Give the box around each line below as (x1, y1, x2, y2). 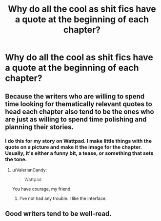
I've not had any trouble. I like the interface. (19, 195, 107, 201)
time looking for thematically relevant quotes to (5, 99, 152, 108)
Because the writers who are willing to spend (5, 92, 145, 100)
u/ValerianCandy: (12, 167, 47, 172)
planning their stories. (5, 123, 74, 131)
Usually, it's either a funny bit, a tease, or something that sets (5, 149, 154, 156)
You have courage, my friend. (12, 186, 72, 192)
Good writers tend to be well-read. (5, 210, 112, 218)
